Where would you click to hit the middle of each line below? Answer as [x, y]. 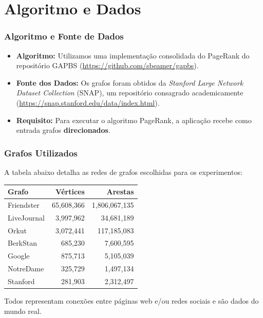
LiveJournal [26, 217]
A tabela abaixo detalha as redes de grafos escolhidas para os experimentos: [123, 172]
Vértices [70, 192]
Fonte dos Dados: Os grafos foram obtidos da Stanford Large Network [130, 82]
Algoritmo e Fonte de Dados [64, 36]
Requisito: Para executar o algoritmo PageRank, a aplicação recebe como [134, 120]
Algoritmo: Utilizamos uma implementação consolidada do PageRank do [133, 55]
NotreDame [26, 269]
